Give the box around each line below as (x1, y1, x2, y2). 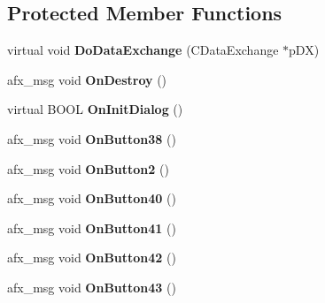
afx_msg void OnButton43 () (7, 277, 176, 296)
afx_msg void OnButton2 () (7, 159, 169, 178)
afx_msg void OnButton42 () (7, 248, 176, 267)
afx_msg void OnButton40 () (7, 189, 176, 208)
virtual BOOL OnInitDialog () (7, 100, 183, 118)
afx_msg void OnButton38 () (7, 129, 176, 148)
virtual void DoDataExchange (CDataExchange (7, 41, 279, 59)
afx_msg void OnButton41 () (7, 218, 176, 237)
